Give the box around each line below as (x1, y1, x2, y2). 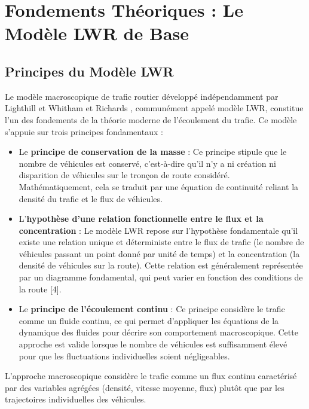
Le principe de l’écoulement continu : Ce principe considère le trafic (19, 303, 285, 315)
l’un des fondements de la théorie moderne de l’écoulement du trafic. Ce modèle (5, 113, 297, 126)
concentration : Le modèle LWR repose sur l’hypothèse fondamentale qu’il (19, 224, 298, 236)
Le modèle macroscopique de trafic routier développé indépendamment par (5, 90, 279, 102)
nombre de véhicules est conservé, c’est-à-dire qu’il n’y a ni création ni (19, 157, 276, 169)
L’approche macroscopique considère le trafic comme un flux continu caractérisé (5, 370, 297, 382)
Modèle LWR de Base (5, 21, 189, 45)
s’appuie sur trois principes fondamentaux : (5, 125, 163, 138)
